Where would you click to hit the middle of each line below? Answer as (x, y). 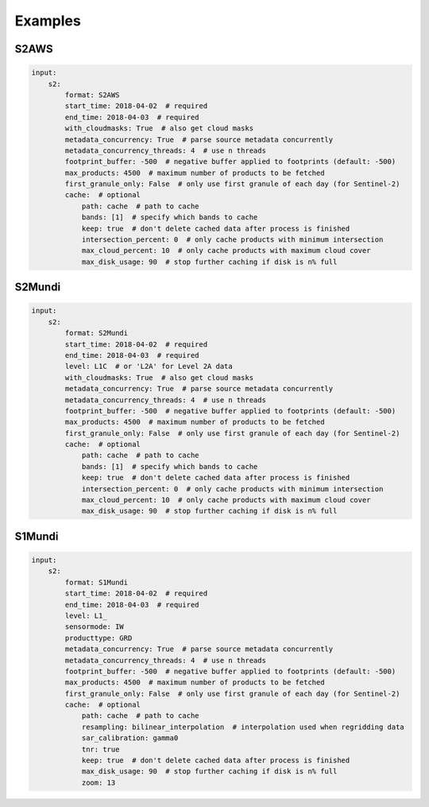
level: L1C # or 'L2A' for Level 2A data (149, 367)
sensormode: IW (95, 627)
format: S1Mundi (97, 582)
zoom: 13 (99, 782)
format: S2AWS (92, 95)
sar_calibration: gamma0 (130, 738)
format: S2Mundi (97, 333)
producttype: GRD (99, 638)
